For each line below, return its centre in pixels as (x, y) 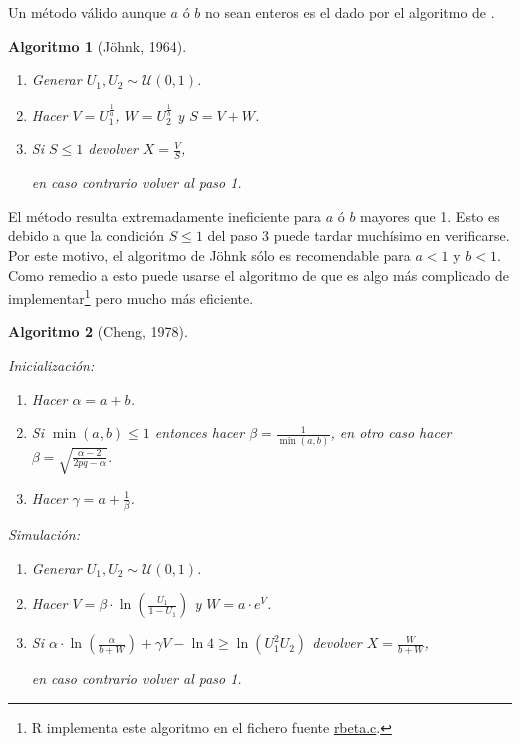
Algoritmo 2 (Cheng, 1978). (98, 331)
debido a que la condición (86, 235)
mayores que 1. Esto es (430, 215)
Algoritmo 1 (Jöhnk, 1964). (97, 45)
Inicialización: (51, 365)
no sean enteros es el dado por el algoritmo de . (349, 12)
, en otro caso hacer (391, 432)
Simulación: (44, 534)
